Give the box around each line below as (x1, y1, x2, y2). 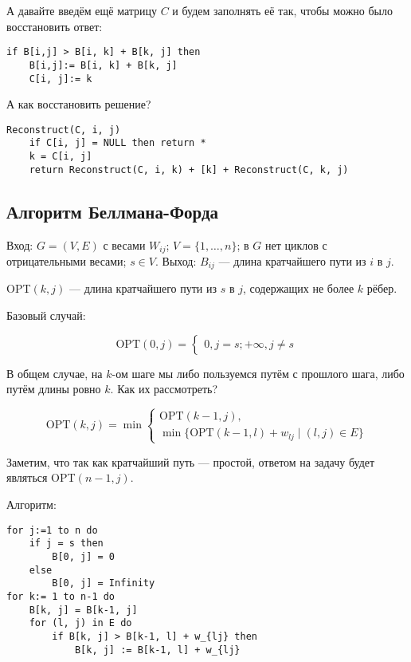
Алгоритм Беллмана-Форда (6, 199, 219, 223)
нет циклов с (264, 236, 327, 253)
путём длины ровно (6, 380, 101, 397)
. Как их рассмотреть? (110, 380, 218, 397)
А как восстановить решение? (6, 96, 151, 112)
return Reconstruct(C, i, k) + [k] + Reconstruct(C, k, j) (29, 164, 349, 175)
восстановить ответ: (6, 18, 103, 34)
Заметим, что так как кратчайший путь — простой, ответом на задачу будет (6, 453, 375, 470)
